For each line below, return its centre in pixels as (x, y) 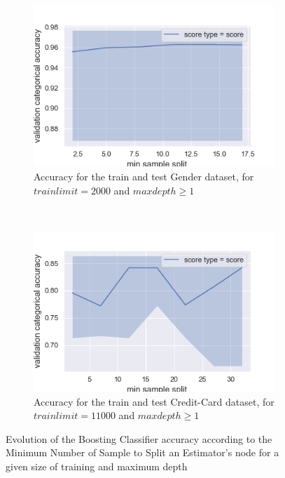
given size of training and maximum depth (97, 466)
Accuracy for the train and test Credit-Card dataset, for (154, 401)
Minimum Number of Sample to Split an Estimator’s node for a (142, 452)
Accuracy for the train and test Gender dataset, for (144, 176)
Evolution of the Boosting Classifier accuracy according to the (139, 438)
